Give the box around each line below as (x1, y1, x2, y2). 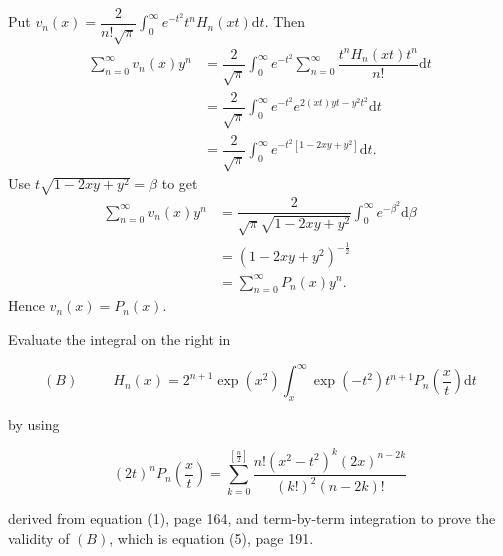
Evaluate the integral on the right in (8, 328, 231, 349)
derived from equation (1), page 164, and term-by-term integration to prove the (8, 508, 496, 529)
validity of (8, 527, 70, 548)
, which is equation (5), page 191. (109, 527, 314, 548)
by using (8, 413, 60, 434)
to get (161, 173, 198, 194)
